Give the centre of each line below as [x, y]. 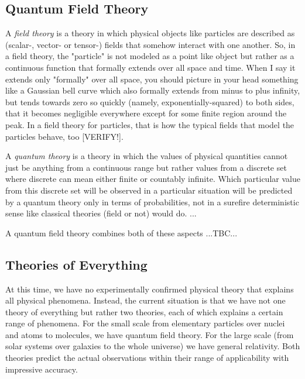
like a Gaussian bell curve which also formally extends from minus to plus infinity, [153, 90]
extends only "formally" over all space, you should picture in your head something [152, 79]
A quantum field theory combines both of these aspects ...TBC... [121, 232]
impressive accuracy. [42, 369]
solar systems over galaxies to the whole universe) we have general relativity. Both [153, 346]
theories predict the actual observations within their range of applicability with [147, 358]
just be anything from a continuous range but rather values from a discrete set [146, 167]
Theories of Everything [76, 264]
